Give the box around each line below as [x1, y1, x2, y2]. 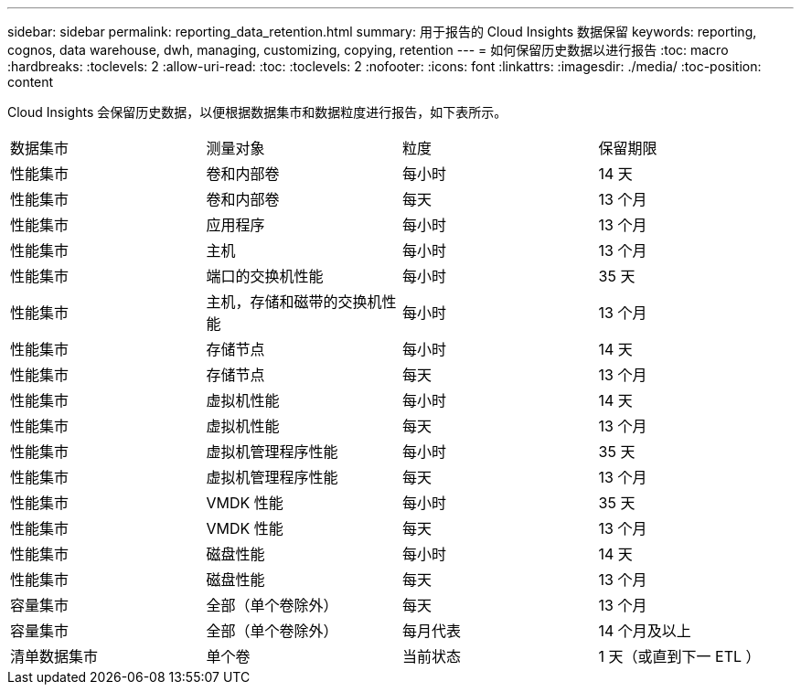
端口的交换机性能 [206, 267, 324, 285]
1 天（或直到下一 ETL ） [598, 647, 761, 665]
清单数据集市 [10, 647, 99, 665]
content [7, 74, 54, 90]
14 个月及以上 [598, 622, 691, 640]
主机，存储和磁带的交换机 [206, 293, 382, 311]
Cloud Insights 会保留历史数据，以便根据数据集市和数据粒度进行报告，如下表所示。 [7, 104, 507, 120]
